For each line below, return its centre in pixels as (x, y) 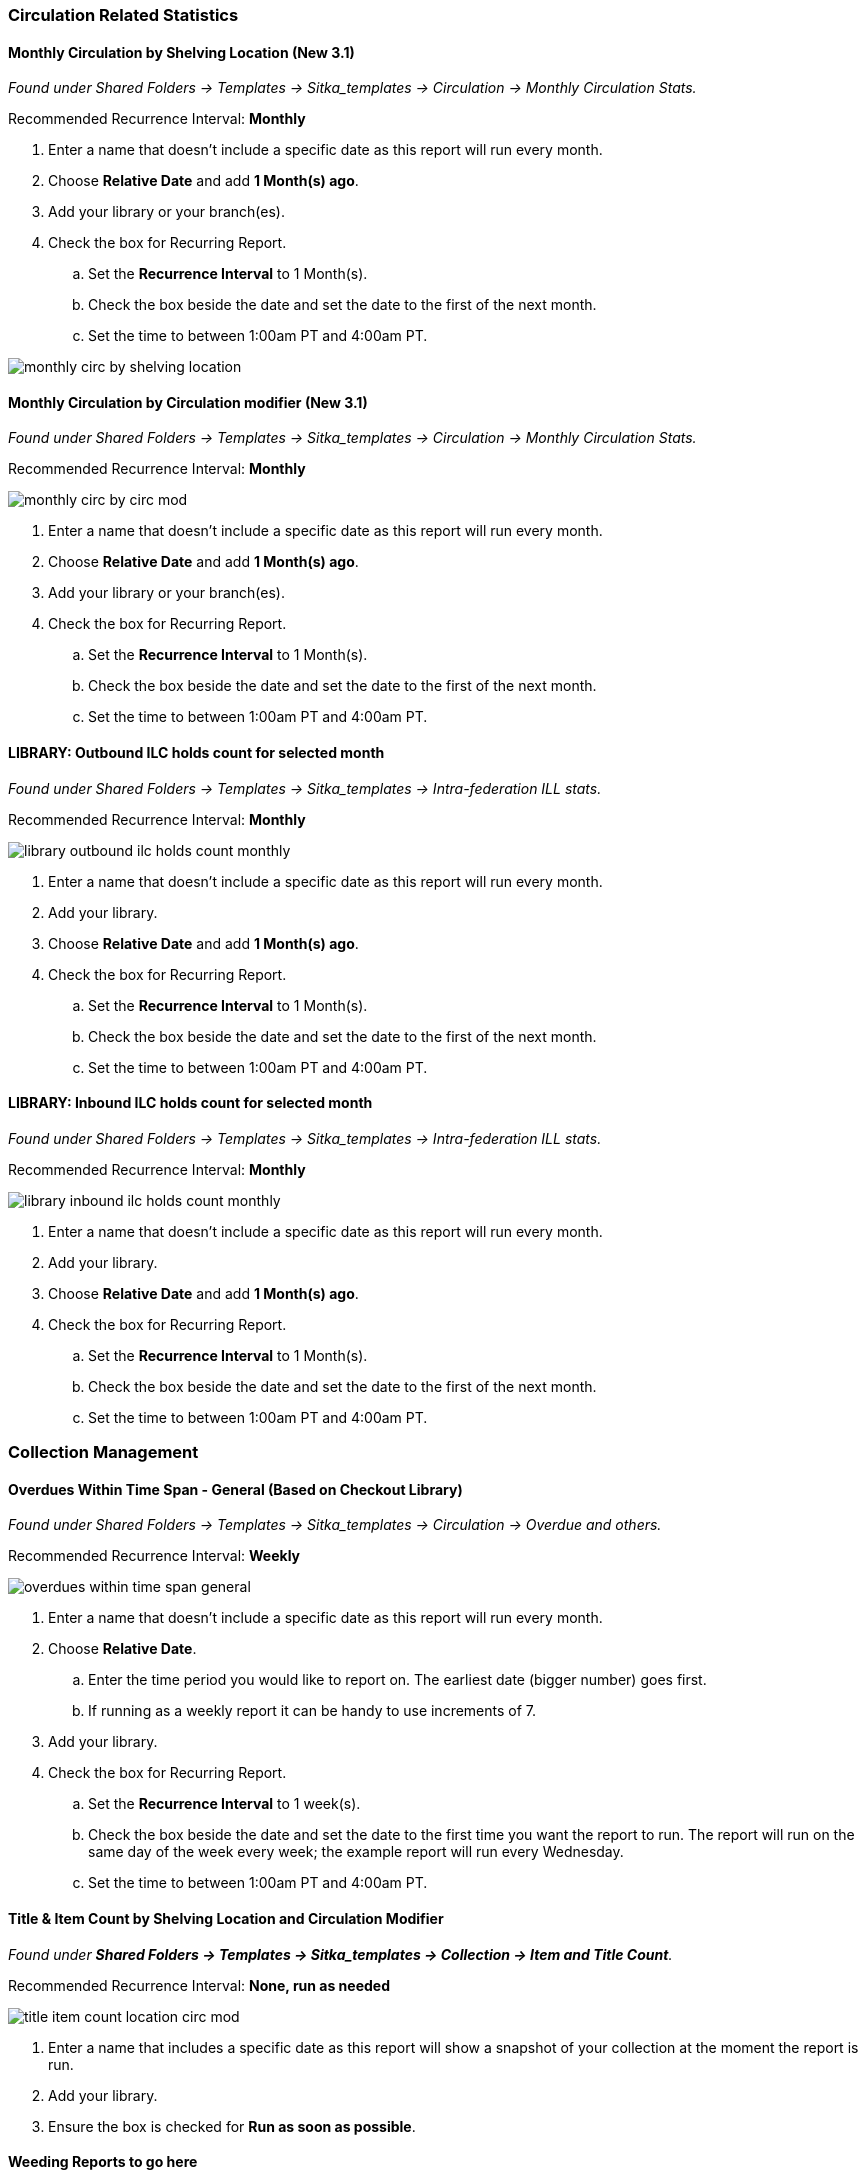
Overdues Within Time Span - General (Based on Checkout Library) (235, 1489)
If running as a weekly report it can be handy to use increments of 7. (312, 1711)
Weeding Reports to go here (103, 2162)
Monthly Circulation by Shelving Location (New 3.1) (181, 52)
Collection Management (103, 1452)
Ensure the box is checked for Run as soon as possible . (232, 2126)
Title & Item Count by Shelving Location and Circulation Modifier (226, 1919)
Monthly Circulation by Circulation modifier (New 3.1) (188, 402)
